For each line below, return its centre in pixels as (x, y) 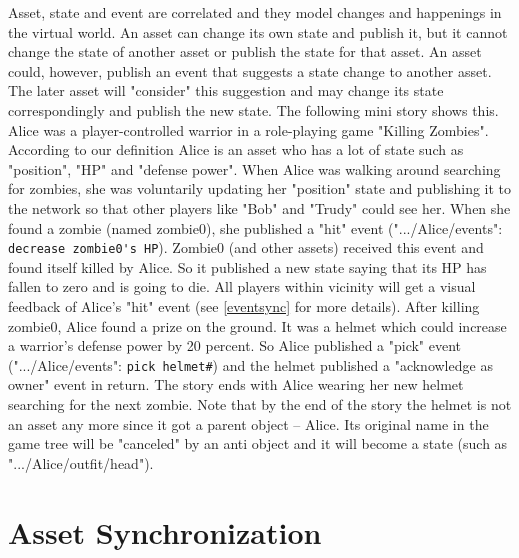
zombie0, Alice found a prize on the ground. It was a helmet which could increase (257, 325)
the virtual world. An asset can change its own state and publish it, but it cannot (258, 31)
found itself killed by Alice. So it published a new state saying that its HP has (247, 266)
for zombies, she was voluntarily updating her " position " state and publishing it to (260, 188)
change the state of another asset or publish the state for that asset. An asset (245, 51)
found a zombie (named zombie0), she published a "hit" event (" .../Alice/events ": (255, 227)
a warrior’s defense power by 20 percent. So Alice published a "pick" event (235, 345)
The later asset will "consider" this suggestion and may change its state (226, 90)
